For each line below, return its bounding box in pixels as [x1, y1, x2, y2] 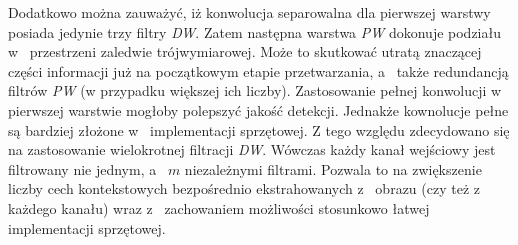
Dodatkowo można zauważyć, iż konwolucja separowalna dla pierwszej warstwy [8, 2, 491, 22]
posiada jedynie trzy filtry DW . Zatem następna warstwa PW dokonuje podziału [8, 21, 501, 42]
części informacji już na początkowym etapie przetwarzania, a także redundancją [8, 60, 509, 81]
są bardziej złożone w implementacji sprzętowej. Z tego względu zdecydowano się [8, 119, 510, 140]
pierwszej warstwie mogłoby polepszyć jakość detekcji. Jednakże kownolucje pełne [8, 99, 509, 120]
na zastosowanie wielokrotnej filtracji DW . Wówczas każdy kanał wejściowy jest [8, 139, 496, 160]
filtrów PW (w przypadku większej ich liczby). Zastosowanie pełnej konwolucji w [8, 80, 502, 101]
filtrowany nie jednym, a [8, 158, 157, 179]
